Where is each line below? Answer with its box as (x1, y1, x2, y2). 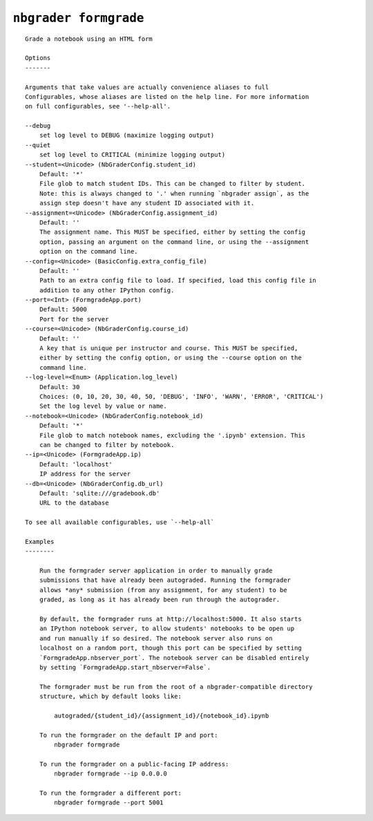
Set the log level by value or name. (39, 402, 167, 410)
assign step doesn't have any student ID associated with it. (39, 199, 255, 207)
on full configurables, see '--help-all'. (25, 102, 171, 111)
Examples (25, 538, 55, 545)
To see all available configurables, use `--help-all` (25, 518, 215, 527)
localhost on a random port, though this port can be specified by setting (39, 644, 302, 652)
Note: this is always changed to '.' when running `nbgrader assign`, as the (39, 189, 309, 197)
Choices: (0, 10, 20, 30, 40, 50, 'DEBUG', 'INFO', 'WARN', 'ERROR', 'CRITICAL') (39, 393, 324, 400)
